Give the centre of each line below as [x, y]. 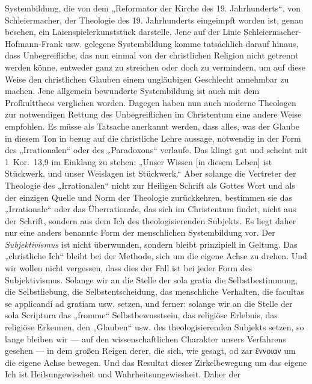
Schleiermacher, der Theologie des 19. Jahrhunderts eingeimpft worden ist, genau [154, 20]
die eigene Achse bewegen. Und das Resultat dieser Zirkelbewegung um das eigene [156, 362]
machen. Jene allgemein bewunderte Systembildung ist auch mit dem [132, 91]
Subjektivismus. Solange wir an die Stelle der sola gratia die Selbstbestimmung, [151, 279]
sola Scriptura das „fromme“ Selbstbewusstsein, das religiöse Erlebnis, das [141, 315]
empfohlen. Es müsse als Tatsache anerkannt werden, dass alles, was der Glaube [152, 126]
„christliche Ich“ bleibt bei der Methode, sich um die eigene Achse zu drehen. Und [156, 256]
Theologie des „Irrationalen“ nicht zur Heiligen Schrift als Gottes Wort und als [150, 185]
